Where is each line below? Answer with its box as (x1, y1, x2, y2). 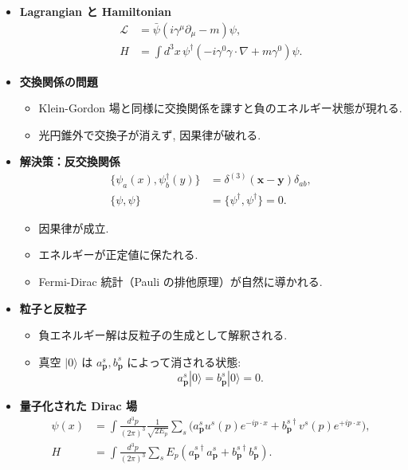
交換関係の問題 (19, 72, 98, 89)
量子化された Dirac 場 (19, 398, 137, 414)
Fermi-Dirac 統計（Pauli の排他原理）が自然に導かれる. (38, 273, 323, 290)
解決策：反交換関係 (19, 153, 120, 170)
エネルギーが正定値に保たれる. (38, 246, 198, 263)
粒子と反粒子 (19, 300, 87, 316)
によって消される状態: (127, 353, 241, 370)
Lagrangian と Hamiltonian (19, 3, 172, 19)
